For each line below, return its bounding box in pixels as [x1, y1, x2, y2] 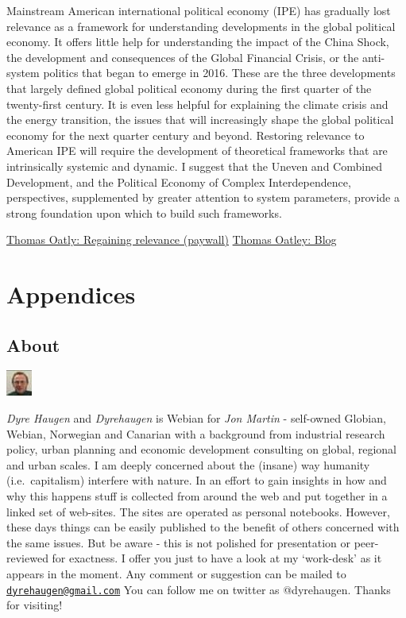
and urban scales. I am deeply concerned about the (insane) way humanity [6, 456, 370, 473]
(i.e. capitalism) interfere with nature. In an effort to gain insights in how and [6, 472, 387, 489]
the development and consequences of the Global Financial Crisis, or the [6, 48, 359, 65]
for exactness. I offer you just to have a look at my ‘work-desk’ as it [52, 550, 382, 566]
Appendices [6, 278, 136, 311]
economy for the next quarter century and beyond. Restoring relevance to [6, 126, 365, 143]
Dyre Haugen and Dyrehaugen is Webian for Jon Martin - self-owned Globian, [6, 410, 386, 427]
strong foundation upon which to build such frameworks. [6, 204, 282, 221]
